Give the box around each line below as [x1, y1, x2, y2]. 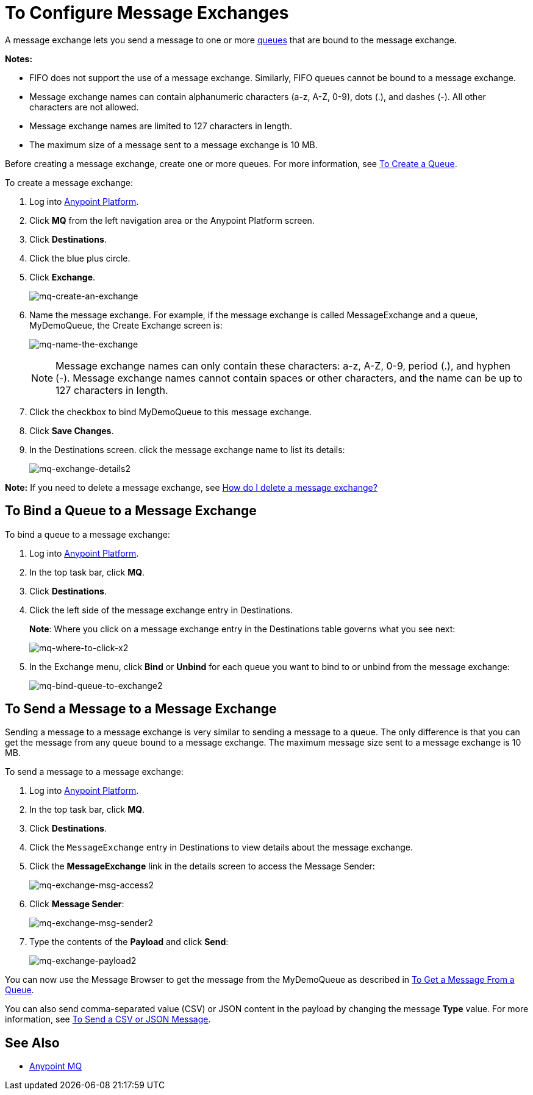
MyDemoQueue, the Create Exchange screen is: [29, 319, 223, 330]
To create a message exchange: [5, 177, 133, 188]
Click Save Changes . [29, 425, 114, 436]
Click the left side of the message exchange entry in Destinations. [29, 604, 293, 615]
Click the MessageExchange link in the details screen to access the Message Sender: [29, 861, 375, 872]
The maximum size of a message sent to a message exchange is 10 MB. [29, 139, 318, 150]
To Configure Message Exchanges [5, 2, 289, 23]
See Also [5, 1035, 60, 1050]
